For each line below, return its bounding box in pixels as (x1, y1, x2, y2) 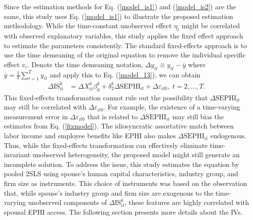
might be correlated (181, 20, 240, 31)
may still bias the (172, 111, 224, 121)
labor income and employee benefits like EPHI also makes (4, 130, 176, 141)
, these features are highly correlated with (125, 197, 249, 207)
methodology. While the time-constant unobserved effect (4, 20, 172, 31)
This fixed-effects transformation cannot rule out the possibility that (4, 92, 208, 102)
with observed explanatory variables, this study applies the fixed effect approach (4, 30, 243, 40)
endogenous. (210, 130, 247, 141)
